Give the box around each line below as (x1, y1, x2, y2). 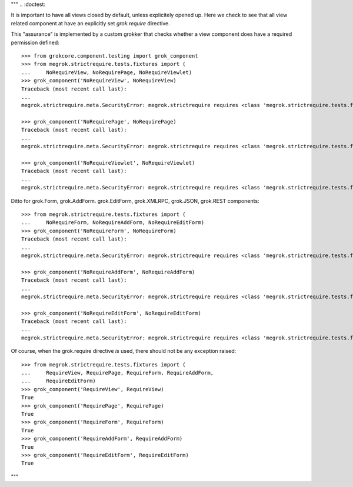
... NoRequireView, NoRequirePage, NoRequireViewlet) (21, 69, 192, 76)
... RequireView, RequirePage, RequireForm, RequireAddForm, (21, 369, 214, 376)
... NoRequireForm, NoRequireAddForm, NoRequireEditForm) (21, 219, 205, 226)
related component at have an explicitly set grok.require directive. (11, 19, 170, 26)
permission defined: (11, 39, 59, 46)
